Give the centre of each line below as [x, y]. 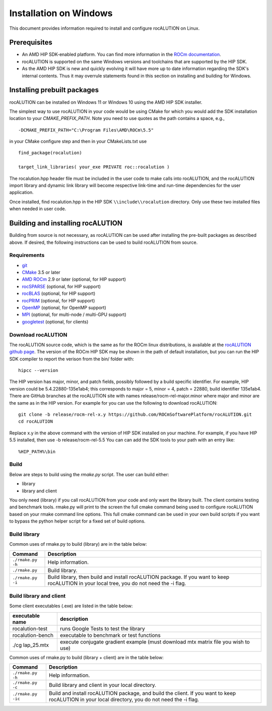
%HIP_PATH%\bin [37, 451]
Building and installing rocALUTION [66, 223]
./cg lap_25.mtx [30, 645]
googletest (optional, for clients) [55, 321]
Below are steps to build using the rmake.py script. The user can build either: [89, 474]
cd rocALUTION [36, 422]
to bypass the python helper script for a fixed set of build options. [77, 521]
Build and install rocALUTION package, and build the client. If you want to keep [142, 693]
